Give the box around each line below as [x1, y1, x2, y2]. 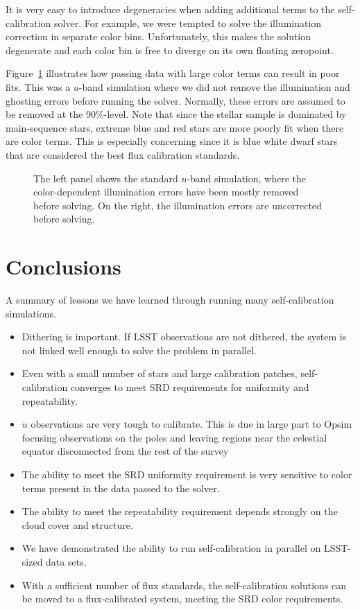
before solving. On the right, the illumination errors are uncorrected [33, 198, 322, 212]
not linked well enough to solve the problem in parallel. [22, 342, 257, 357]
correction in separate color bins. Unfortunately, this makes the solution [6, 29, 311, 44]
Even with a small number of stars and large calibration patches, [22, 366, 298, 381]
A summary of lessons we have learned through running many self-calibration [6, 293, 334, 307]
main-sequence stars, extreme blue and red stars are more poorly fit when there [6, 120, 344, 134]
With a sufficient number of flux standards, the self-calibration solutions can [22, 577, 347, 592]
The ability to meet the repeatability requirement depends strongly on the [22, 504, 338, 518]
